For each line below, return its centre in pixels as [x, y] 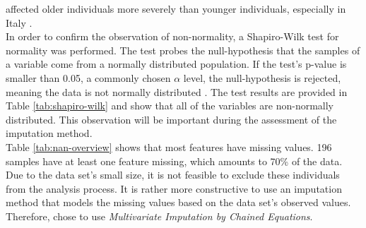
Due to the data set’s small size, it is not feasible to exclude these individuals [173, 175]
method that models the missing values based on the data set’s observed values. [178, 202]
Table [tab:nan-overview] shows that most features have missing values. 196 [169, 146]
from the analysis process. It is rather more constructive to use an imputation [174, 188]
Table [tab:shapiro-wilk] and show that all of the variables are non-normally [170, 106]
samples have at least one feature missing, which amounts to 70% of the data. [174, 161]
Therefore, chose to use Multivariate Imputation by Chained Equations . [159, 216]
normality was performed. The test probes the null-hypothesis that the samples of [183, 50]
